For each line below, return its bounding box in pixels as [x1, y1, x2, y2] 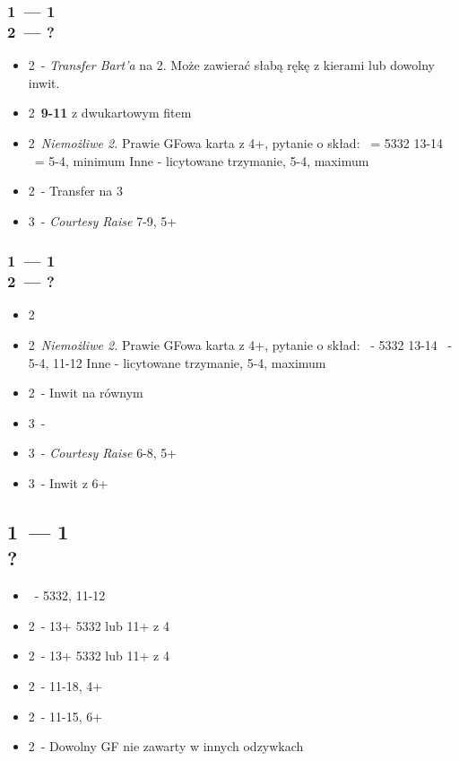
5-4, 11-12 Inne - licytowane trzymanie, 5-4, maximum [28, 353, 326, 372]
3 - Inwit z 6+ [28, 474, 108, 492]
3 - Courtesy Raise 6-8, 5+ [28, 443, 178, 462]
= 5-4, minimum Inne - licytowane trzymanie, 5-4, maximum [34, 151, 369, 170]
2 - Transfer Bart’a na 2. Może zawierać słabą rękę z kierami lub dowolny [28, 56, 435, 74]
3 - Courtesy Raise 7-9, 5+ [28, 211, 178, 230]
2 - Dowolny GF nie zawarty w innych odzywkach [28, 737, 304, 756]
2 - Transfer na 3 [28, 181, 123, 200]
